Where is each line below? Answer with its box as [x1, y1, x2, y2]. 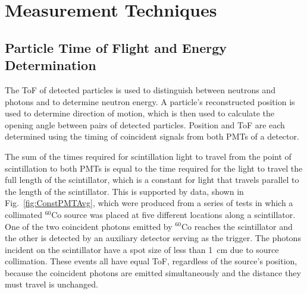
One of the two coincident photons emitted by [5, 220, 173, 232]
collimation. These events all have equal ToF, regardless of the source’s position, [5, 255, 297, 267]
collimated [5, 208, 42, 220]
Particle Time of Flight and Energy [5, 38, 227, 56]
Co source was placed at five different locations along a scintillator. [51, 208, 296, 220]
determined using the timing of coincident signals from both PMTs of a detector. [5, 130, 299, 143]
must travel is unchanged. [5, 278, 98, 290]
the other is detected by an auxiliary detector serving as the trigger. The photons [5, 232, 301, 244]
